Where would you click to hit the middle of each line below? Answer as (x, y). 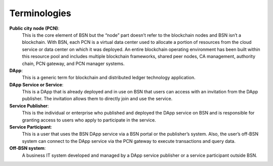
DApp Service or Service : (36, 85)
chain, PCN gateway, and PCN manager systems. (73, 64)
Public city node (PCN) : (34, 28)
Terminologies (40, 13)
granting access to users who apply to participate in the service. (89, 120)
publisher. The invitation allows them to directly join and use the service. (97, 99)
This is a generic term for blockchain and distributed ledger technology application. (109, 78)
